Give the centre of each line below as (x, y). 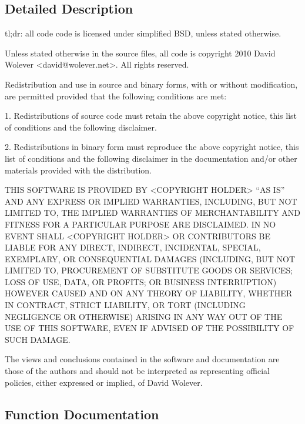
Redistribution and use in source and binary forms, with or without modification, (151, 84)
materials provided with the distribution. (78, 170)
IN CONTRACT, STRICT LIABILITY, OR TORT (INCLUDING (125, 305)
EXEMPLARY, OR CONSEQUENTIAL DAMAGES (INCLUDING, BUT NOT (150, 258)
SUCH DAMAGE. (38, 339)
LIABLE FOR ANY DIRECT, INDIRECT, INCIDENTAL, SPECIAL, (133, 247)
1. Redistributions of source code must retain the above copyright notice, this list (151, 116)
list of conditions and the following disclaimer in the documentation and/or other (151, 158)
